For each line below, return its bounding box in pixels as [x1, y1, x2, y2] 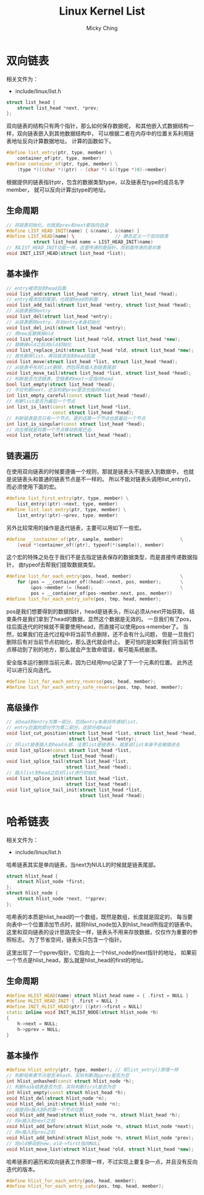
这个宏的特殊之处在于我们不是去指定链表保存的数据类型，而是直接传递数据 [6, 554, 192, 561]
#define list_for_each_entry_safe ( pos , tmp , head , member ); [6, 596, 162, 602]
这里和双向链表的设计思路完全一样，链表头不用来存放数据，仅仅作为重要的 [6, 928, 192, 935]
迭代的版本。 [6, 1165, 38, 1172]
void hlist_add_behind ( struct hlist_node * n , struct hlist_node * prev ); [6, 1135, 194, 1141]
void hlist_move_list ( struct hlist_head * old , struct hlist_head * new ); [6, 1146, 194, 1152]
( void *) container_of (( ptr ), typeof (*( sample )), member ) [17, 542, 165, 548]
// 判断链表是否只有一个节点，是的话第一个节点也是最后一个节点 [6, 415, 146, 421]
